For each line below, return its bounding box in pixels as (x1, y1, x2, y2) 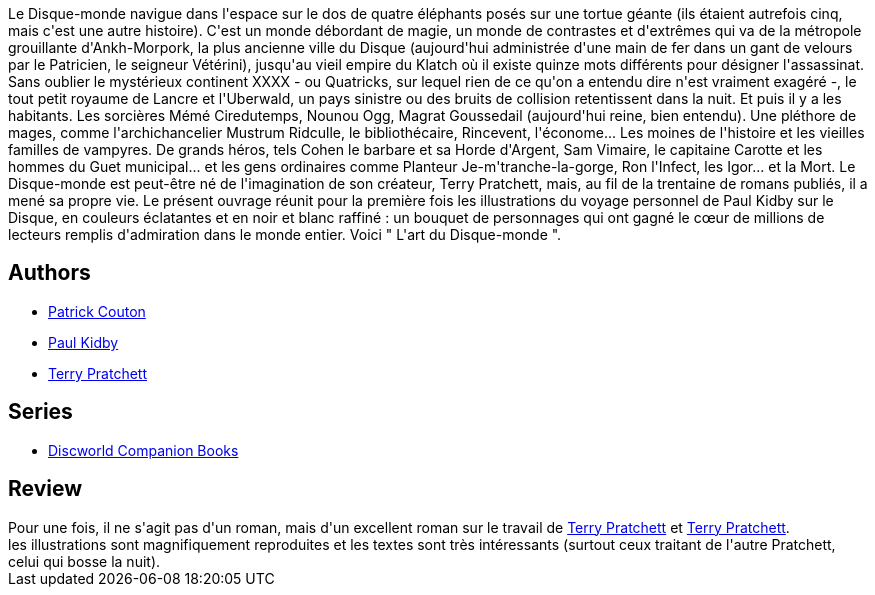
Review (8, 476, 83, 502)
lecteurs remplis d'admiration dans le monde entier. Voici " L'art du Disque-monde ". (8, 226, 562, 243)
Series (8, 399, 73, 425)
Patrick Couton (48, 302, 146, 320)
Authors (8, 260, 91, 286)
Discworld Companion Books (48, 441, 239, 459)
